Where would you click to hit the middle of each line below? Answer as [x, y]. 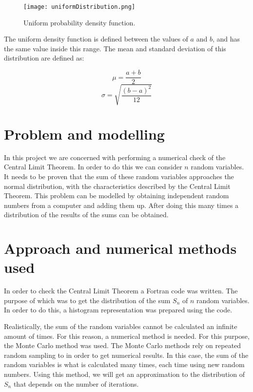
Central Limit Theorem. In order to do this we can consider [93, 167]
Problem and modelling [84, 134]
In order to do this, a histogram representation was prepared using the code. [118, 310]
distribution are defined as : [44, 58]
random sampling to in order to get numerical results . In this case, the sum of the [126, 355]
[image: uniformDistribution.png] [79, 7]
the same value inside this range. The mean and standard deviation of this [115, 48]
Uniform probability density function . [79, 22]
